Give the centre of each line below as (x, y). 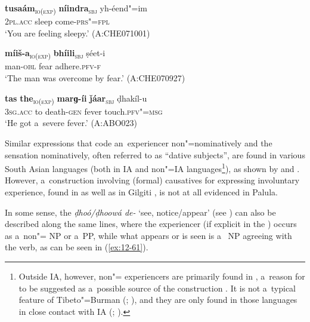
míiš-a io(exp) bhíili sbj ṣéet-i (55, 54)
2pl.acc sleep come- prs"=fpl (57, 21)
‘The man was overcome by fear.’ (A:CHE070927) (95, 78)
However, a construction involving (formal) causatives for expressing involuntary (152, 180)
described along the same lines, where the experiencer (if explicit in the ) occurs (151, 224)
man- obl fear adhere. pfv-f (53, 66)
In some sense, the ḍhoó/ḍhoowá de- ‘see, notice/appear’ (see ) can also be (140, 212)
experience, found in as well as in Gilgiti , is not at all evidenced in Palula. (141, 191)
